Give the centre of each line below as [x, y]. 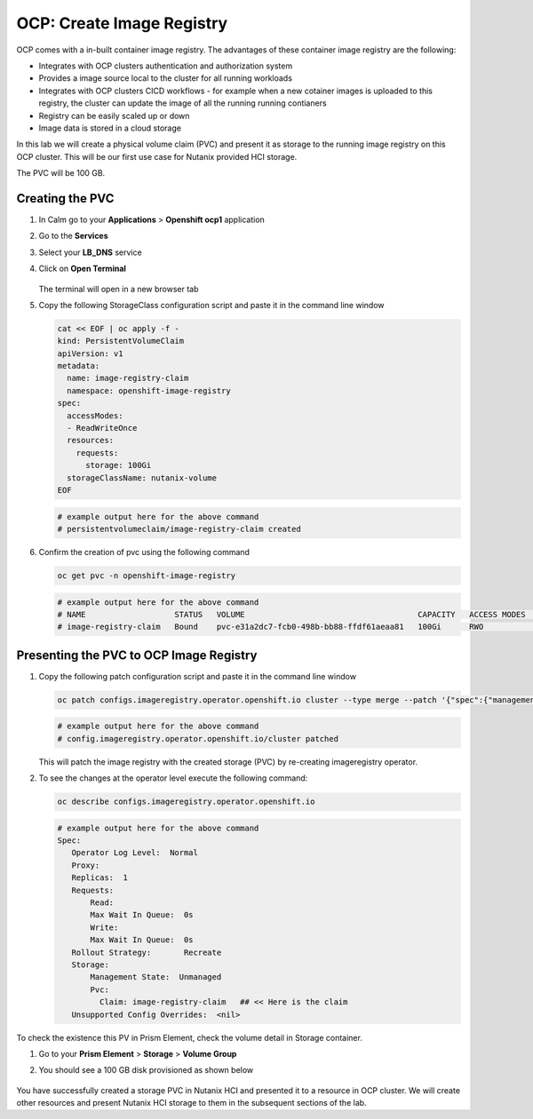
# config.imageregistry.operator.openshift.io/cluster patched [198, 738]
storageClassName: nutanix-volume [142, 478]
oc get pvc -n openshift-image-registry [146, 575]
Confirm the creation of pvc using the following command [144, 552]
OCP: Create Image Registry [122, 23]
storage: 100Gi [119, 465]
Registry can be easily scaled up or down [114, 115]
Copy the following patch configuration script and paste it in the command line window [198, 676]
